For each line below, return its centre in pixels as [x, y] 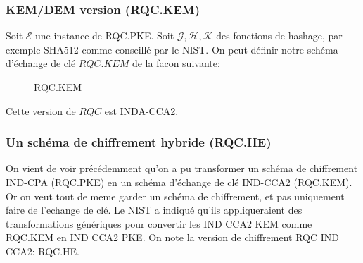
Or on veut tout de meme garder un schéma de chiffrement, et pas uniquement [175, 196]
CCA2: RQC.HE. [43, 251]
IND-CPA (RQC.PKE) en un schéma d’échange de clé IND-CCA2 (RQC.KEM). [179, 182]
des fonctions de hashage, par [279, 36]
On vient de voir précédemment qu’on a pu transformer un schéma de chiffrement [182, 168]
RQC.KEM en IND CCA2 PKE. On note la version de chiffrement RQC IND [172, 237]
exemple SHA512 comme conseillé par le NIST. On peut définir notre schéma [172, 49]
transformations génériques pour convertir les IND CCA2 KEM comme [159, 223]
